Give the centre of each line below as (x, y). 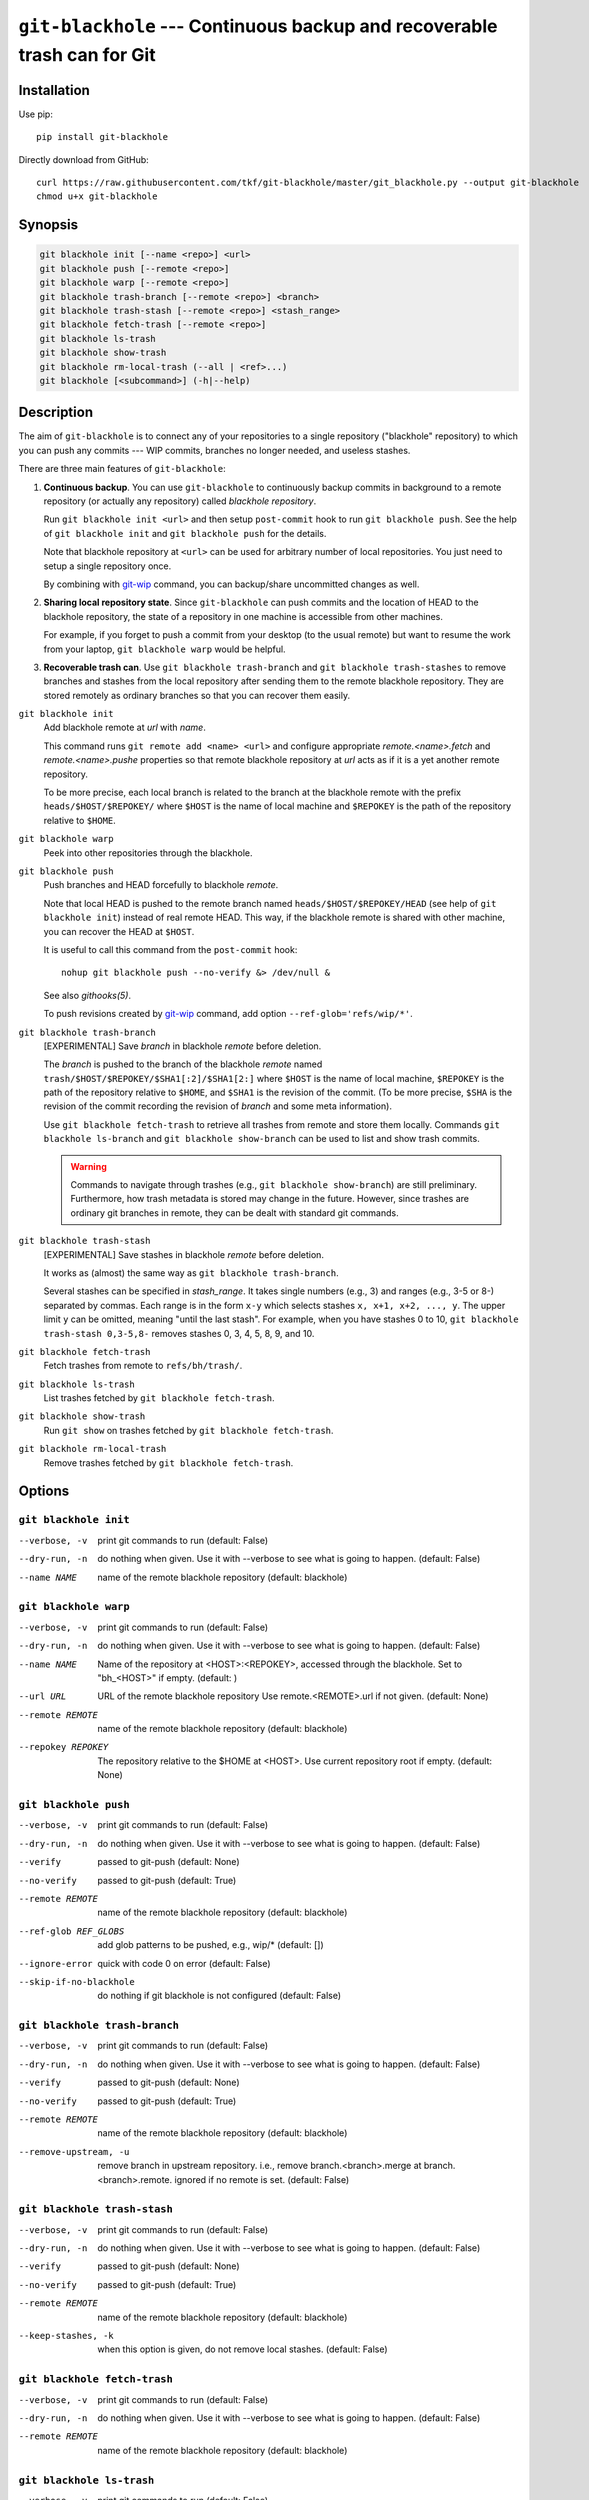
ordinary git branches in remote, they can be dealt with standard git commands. (234, 1212)
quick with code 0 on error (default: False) (184, 1963)
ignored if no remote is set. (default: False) (262, 2179)
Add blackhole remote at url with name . (125, 727)
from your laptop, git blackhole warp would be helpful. (164, 649)
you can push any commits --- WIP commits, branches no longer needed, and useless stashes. (214, 450)
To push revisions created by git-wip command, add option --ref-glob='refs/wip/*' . (228, 1014)
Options (44, 1491)
